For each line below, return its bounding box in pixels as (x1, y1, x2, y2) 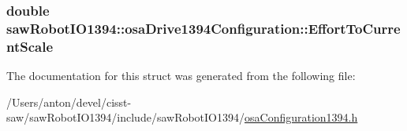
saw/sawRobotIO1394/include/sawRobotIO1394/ (6, 109, 245, 126)
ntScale (6, 36, 54, 56)
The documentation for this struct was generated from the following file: (6, 67, 356, 84)
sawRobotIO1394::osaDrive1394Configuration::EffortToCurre (6, 18, 401, 38)
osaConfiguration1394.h (245, 109, 358, 126)
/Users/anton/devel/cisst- (6, 93, 132, 110)
